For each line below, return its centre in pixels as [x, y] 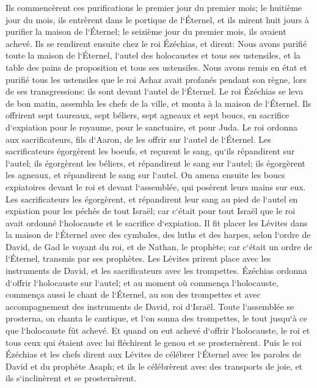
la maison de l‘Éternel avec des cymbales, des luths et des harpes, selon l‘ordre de [158, 235]
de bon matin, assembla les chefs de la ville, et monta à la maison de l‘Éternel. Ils [158, 103]
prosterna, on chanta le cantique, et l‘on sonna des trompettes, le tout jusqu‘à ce [156, 318]
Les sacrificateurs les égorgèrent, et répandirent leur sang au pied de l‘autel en [152, 199]
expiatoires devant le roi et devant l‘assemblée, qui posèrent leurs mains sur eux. [156, 186]
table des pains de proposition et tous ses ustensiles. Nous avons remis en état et [156, 67]
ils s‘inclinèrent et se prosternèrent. [71, 378]
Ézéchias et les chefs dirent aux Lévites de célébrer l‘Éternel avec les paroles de [153, 354]
